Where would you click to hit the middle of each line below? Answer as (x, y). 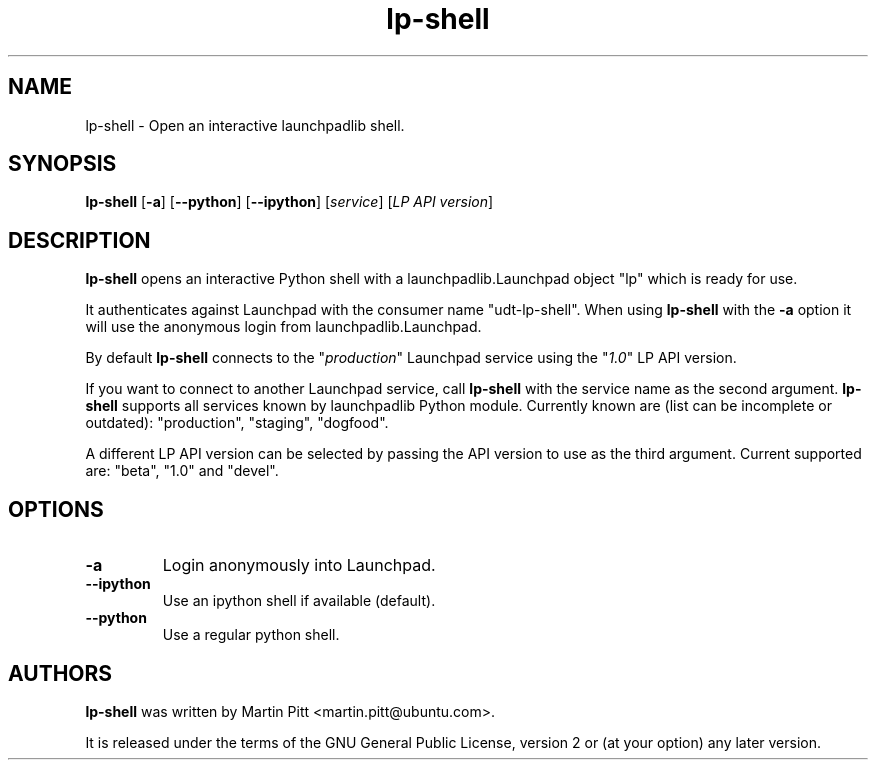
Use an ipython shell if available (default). (299, 601)
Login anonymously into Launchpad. (299, 565)
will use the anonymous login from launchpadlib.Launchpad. (283, 327)
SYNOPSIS (62, 164)
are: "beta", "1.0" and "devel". (182, 471)
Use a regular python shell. (251, 635)
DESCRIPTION (79, 240)
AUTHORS (60, 673)
